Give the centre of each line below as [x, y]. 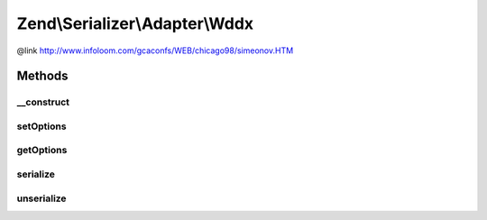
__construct [43, 102]
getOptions [42, 151]
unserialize [41, 198]
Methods [42, 76]
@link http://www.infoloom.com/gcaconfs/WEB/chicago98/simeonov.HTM [155, 50]
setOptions [41, 126]
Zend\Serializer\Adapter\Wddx [135, 23]
